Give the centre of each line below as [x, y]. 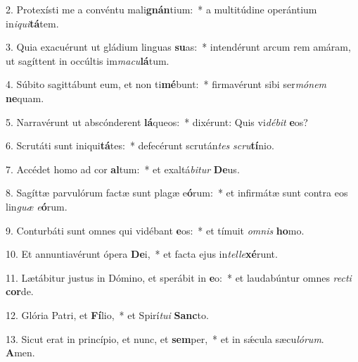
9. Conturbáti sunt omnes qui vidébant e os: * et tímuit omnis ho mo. [155, 230]
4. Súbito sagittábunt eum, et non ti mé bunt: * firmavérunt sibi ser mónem [166, 84]
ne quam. [25, 98]
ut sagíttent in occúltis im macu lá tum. [88, 60]
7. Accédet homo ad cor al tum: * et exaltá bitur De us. [123, 169]
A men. [20, 352]
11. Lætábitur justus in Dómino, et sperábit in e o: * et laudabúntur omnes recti [179, 277]
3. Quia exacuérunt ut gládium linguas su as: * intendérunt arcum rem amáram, [178, 47]
